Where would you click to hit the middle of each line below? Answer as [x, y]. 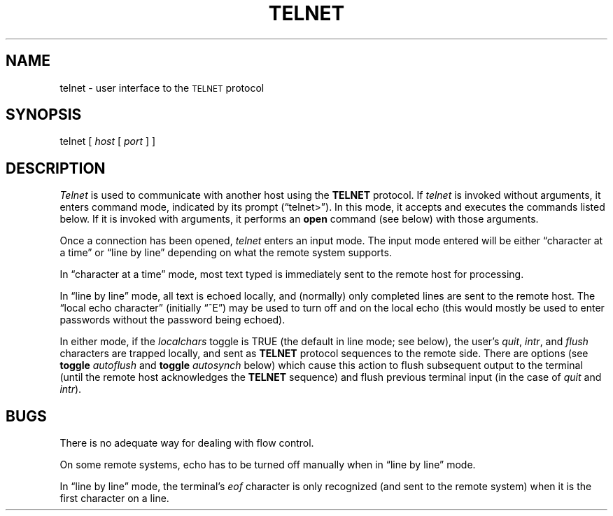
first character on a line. [114, 498]
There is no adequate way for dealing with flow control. [187, 443]
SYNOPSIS [44, 115]
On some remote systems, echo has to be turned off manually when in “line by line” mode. [268, 465]
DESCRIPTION [56, 168]
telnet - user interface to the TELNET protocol [162, 88]
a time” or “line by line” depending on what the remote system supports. [226, 253]
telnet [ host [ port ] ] [108, 141]
